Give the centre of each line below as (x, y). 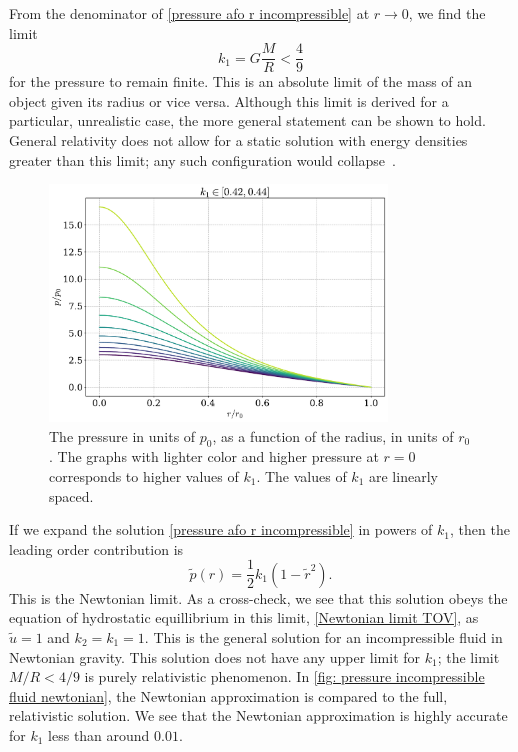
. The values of (301, 475)
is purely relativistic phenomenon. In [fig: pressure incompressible (284, 676)
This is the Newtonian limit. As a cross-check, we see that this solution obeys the (258, 597)
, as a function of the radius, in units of (333, 435)
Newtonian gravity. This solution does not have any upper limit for (215, 656)
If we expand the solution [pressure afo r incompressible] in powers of (221, 529)
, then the (480, 529)
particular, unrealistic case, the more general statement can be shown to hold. (247, 120)
